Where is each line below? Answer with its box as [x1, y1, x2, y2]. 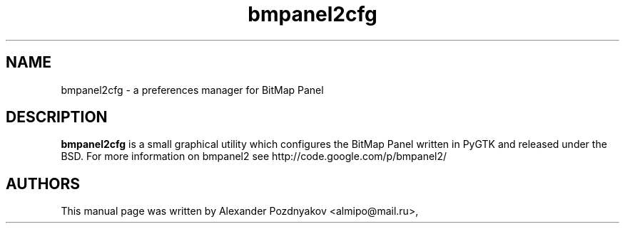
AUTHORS [6, 174, 81, 193]
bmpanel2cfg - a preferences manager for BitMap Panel [61, 83, 324, 96]
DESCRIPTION [6, 108, 108, 127]
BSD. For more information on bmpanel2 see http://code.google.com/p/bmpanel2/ [61, 150, 447, 163]
